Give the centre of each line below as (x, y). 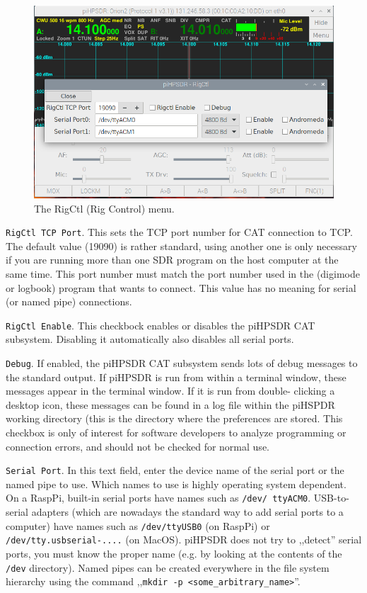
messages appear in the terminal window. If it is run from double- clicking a (170, 391)
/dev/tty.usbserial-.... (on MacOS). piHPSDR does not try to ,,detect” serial (184, 540)
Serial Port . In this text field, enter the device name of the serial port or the (175, 470)
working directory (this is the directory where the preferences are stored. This (174, 418)
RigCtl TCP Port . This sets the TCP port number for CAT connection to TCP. (179, 232)
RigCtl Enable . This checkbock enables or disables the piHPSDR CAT (161, 325)
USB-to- (331, 498)
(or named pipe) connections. (69, 301)
